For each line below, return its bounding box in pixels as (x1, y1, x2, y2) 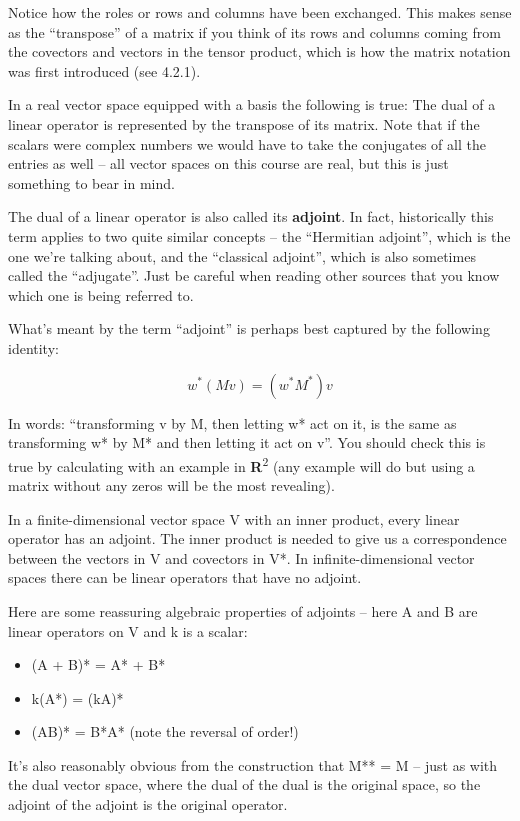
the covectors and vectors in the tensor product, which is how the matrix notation (8, 41, 511, 62)
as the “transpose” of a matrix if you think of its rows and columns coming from (8, 21, 501, 42)
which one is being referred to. (8, 284, 194, 305)
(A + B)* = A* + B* (31, 654, 166, 675)
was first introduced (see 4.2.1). (8, 60, 201, 81)
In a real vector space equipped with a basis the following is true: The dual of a (8, 94, 496, 115)
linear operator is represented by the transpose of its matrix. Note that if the (8, 113, 480, 134)
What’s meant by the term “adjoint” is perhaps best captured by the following (8, 318, 490, 339)
